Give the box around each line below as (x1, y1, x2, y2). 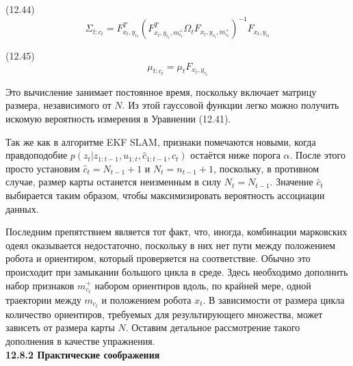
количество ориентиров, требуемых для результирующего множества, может (5, 306, 323, 321)
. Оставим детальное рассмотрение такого (125, 320, 300, 335)
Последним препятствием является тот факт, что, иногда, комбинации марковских (5, 224, 348, 239)
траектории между (5, 292, 81, 306)
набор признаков (5, 278, 75, 292)
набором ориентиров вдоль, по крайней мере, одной (94, 278, 311, 292)
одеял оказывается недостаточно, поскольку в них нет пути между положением (5, 237, 336, 252)
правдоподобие (5, 148, 68, 162)
